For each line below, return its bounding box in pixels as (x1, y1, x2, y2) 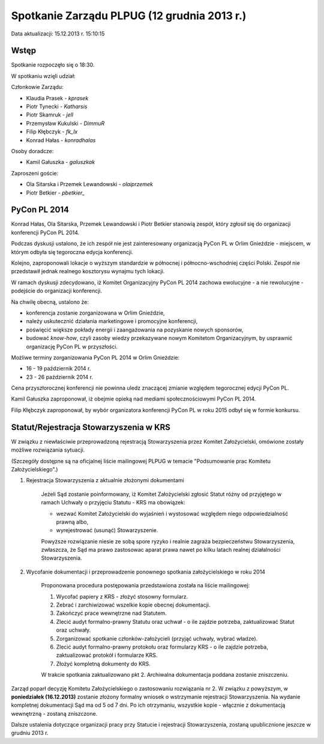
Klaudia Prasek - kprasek (26, 94, 89, 101)
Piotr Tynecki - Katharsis (26, 103, 88, 110)
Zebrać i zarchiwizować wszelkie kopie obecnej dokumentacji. (56, 601, 211, 609)
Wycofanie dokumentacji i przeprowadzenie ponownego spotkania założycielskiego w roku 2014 (26, 568, 266, 575)
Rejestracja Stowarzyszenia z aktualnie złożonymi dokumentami (26, 477, 184, 484)
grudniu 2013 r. (11, 730, 49, 737)
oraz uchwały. (56, 626, 91, 634)
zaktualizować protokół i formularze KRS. (56, 652, 158, 659)
